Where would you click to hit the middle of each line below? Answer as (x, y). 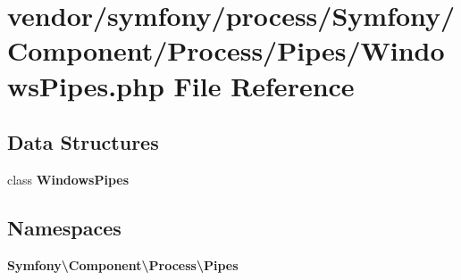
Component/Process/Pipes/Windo (226, 50)
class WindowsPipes (68, 179)
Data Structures (83, 142)
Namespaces (64, 227)
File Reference (264, 85)
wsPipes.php (86, 85)
